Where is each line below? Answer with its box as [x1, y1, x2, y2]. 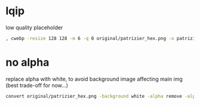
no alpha [5, 55, 50, 69]
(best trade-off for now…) [5, 82, 69, 89]
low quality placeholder [5, 24, 63, 31]
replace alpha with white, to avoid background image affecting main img [5, 75, 183, 82]
